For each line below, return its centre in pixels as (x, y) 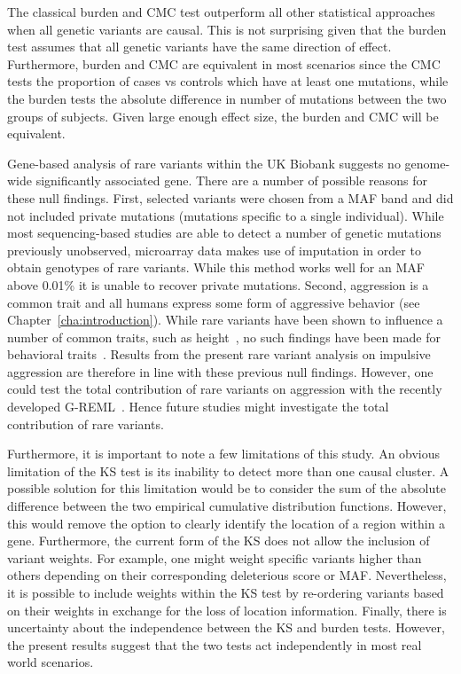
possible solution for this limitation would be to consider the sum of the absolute (227, 488)
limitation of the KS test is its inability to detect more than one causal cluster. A (228, 470)
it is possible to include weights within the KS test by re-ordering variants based (226, 592)
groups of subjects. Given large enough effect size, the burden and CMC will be (223, 116)
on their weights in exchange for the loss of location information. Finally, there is (227, 610)
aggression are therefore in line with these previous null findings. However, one (220, 371)
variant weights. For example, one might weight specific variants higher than (215, 557)
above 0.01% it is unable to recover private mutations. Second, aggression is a (218, 284)
